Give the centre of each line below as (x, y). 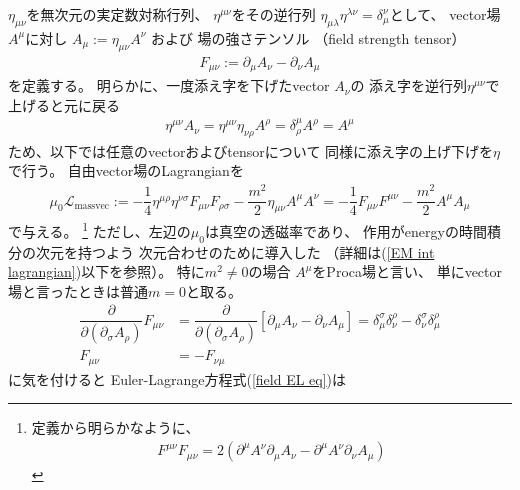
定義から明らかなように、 (115, 427)
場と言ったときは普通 (78, 290)
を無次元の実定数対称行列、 (117, 14)
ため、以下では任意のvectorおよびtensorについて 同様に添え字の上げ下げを (251, 150)
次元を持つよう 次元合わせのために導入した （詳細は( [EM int (235, 251)
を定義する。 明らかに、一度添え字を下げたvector (169, 85)
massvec (92, 206)
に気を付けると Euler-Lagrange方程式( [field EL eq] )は (177, 378)
